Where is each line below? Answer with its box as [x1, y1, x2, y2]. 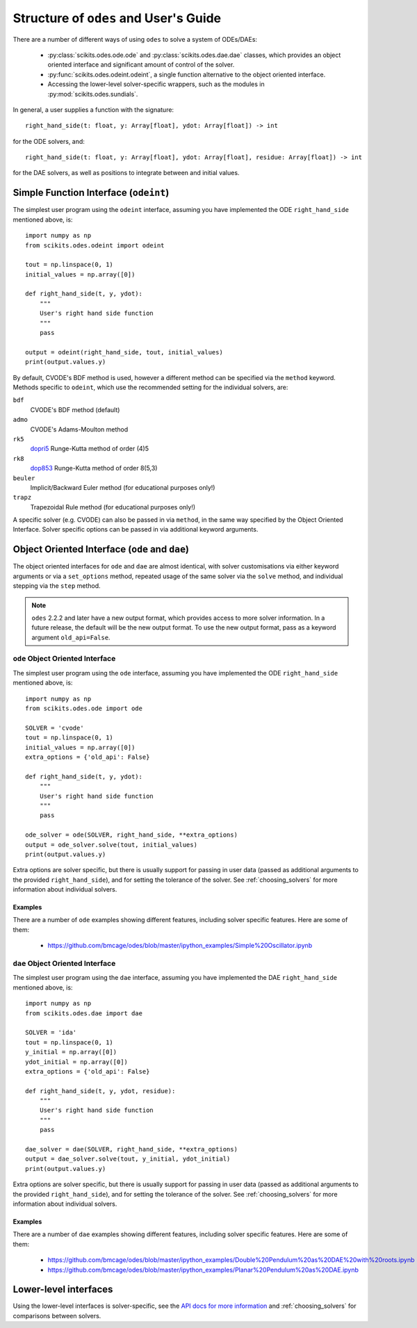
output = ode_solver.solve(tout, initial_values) [25, 841, 198, 849]
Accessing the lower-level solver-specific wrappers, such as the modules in [47, 80, 265, 88]
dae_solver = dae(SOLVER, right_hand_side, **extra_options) [25, 1145, 238, 1154]
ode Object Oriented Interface [13, 654, 116, 664]
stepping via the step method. [13, 582, 101, 590]
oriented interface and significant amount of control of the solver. [47, 60, 235, 69]
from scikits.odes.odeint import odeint [25, 241, 165, 249]
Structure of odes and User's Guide [13, 10, 222, 26]
